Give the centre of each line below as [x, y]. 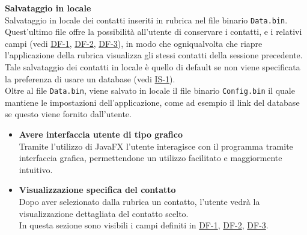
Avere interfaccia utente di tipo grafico [101, 134]
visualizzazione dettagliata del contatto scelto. [104, 213]
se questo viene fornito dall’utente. [68, 114]
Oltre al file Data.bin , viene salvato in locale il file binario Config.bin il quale [150, 90]
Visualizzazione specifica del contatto [97, 190]
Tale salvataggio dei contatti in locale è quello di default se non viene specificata [153, 67]
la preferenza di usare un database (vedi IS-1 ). [90, 78]
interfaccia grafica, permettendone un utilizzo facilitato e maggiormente [150, 158]
